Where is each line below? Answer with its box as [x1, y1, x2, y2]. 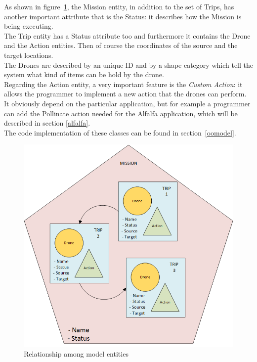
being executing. [4, 21, 53, 31]
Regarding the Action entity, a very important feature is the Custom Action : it [4, 79, 243, 89]
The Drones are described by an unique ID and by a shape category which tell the [4, 59, 253, 70]
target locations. [4, 49, 53, 60]
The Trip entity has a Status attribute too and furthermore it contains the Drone [4, 30, 251, 41]
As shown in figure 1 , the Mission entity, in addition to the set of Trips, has [4, 1, 234, 11]
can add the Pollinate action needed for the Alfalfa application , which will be [4, 108, 238, 118]
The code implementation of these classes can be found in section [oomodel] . [4, 127, 236, 137]
